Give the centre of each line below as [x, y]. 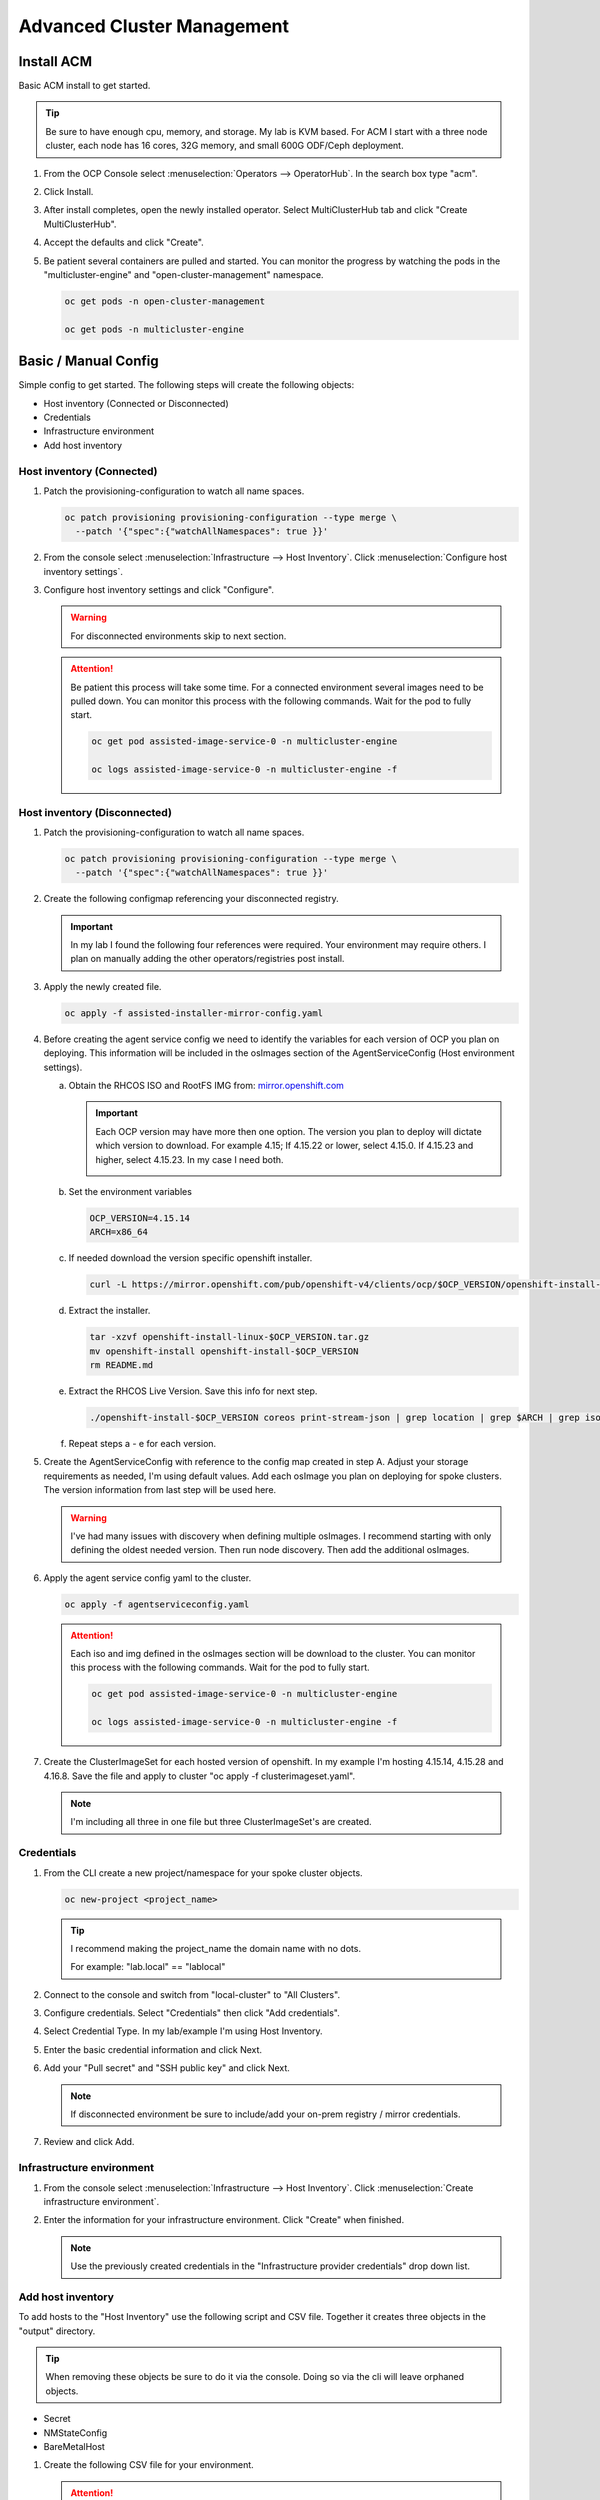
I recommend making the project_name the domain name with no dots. [216, 1948]
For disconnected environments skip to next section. [178, 636]
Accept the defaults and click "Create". [123, 242]
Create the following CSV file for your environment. [148, 2465]
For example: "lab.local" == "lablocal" [148, 1967]
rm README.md [121, 1365]
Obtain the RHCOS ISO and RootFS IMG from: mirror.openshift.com [206, 1085]
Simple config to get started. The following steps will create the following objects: [186, 385]
